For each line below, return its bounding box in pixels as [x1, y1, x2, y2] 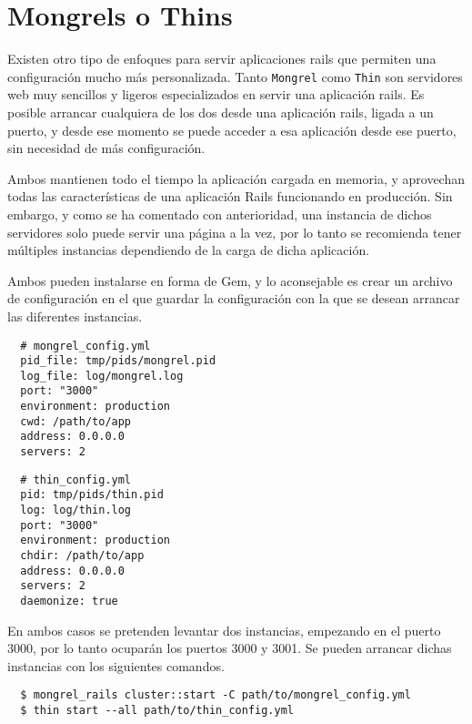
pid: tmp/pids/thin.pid [20, 488, 164, 502]
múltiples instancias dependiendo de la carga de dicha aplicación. [7, 240, 370, 260]
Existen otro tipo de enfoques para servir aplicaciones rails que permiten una [7, 49, 437, 68]
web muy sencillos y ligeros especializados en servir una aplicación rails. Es [7, 85, 425, 104]
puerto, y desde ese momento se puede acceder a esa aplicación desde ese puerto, [7, 120, 457, 139]
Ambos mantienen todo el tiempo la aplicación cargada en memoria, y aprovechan [7, 168, 466, 188]
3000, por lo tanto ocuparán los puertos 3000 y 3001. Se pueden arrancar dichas [7, 638, 452, 658]
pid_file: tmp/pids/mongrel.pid [20, 354, 216, 368]
